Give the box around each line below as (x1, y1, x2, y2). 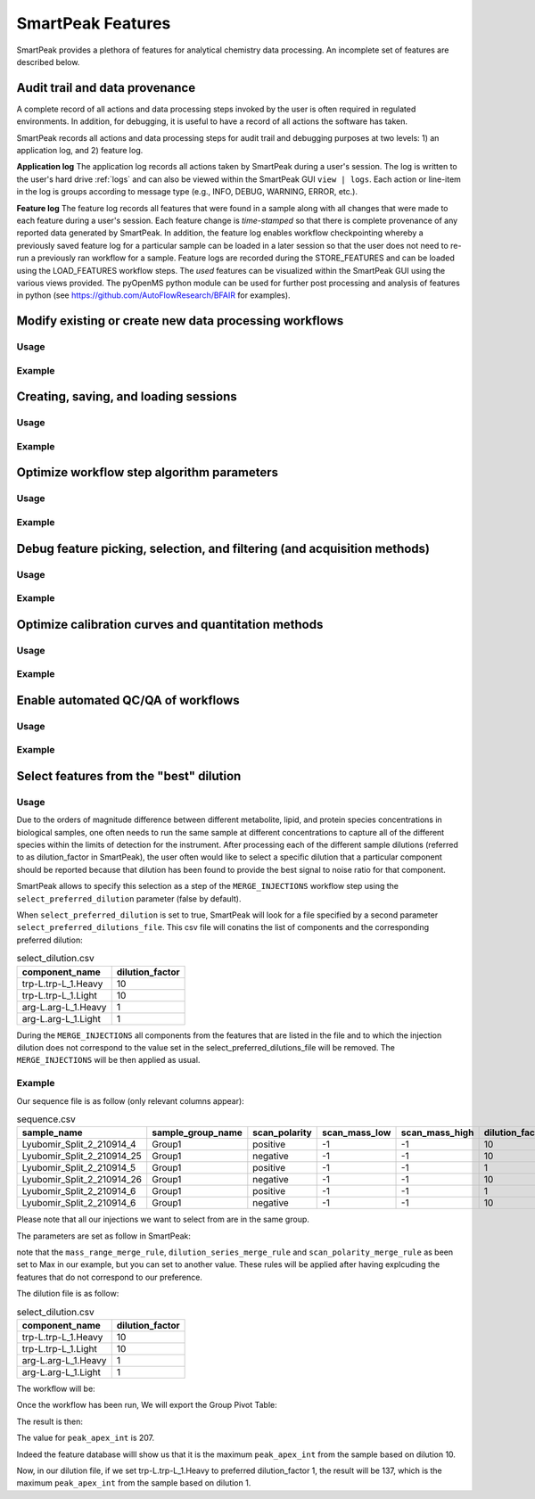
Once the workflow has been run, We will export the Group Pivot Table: (16, 1400, 277, 1411)
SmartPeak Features (16, 13, 171, 33)
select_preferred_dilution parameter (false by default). (16, 893, 242, 904)
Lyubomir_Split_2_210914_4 (21, 1138, 136, 1150)
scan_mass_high (400, 1126, 474, 1139)
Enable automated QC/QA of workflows (16, 692, 240, 708)
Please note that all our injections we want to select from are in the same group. (16, 1214, 309, 1225)
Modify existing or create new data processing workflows (16, 313, 344, 329)
